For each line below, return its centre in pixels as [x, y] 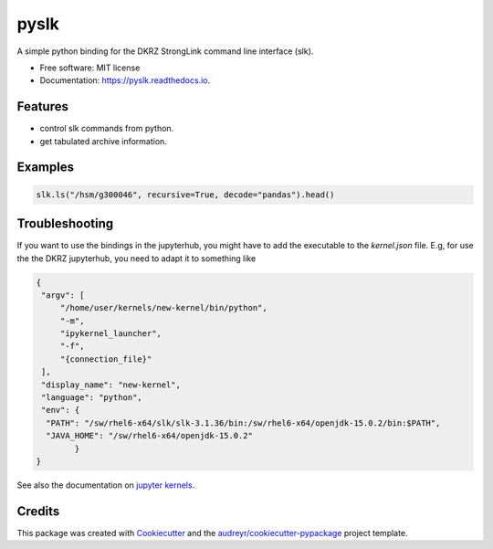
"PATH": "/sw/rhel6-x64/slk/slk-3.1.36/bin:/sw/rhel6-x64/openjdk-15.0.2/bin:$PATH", [243, 423]
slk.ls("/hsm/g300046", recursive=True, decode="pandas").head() [185, 195]
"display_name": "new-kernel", [111, 385]
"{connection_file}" [106, 359]
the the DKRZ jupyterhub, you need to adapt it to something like [136, 258]
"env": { [61, 410]
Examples [46, 168]
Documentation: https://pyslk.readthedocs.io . [125, 80]
